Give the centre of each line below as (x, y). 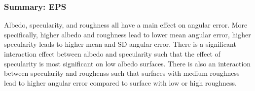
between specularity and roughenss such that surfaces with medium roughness (122, 73)
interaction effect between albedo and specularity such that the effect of (112, 54)
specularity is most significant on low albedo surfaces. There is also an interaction (127, 63)
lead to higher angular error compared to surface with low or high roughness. (120, 82)
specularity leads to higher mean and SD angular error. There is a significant (120, 44)
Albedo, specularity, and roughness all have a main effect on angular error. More (126, 25)
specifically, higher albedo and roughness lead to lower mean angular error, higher (127, 34)
